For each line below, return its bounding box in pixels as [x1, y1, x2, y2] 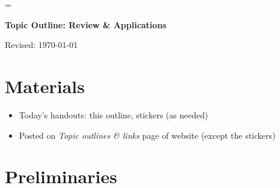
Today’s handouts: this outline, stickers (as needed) [19, 108, 208, 121]
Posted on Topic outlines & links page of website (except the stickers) [19, 129, 276, 141]
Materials [5, 73, 85, 98]
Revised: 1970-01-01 [5, 38, 78, 51]
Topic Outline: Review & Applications [5, 18, 166, 31]
